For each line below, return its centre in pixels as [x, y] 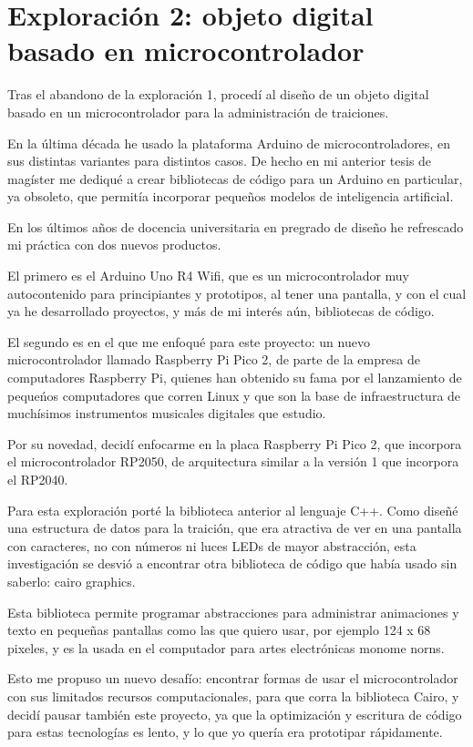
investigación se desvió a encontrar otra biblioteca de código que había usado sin [232, 563]
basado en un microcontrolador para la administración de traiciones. [198, 112]
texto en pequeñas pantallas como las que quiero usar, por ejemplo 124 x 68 [219, 630]
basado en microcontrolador [186, 51]
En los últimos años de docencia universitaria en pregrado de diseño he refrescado [236, 226]
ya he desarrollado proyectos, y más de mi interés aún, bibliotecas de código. [221, 311]
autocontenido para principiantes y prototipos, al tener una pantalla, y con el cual [237, 293]
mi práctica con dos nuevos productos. [114, 245]
